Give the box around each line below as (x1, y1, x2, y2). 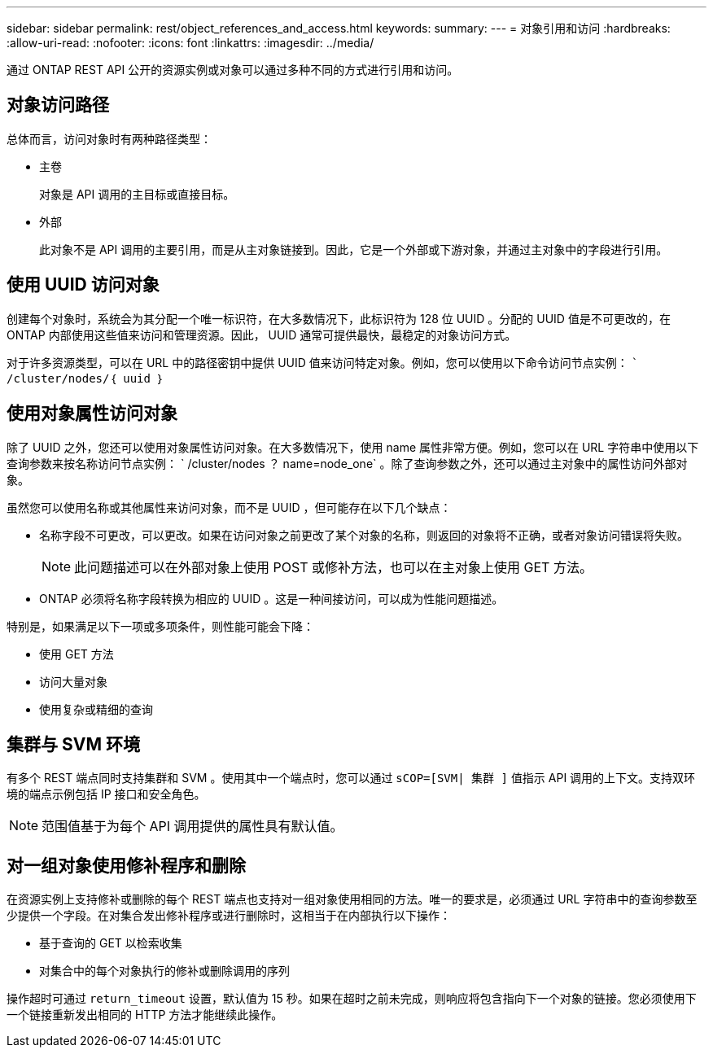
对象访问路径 (7, 94, 109, 116)
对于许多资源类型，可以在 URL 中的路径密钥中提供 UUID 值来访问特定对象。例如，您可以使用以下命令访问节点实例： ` (7, 355, 639, 370)
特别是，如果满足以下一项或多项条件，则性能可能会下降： (7, 619, 314, 633)
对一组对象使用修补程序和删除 (7, 855, 246, 876)
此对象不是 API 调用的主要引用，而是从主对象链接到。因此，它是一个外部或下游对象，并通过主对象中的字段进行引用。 (39, 242, 668, 256)
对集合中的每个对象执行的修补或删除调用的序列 (39, 964, 290, 978)
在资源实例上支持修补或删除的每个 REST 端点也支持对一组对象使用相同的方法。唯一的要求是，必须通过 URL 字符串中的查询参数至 (7, 892, 698, 907)
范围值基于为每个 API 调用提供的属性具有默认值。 (42, 818, 343, 835)
